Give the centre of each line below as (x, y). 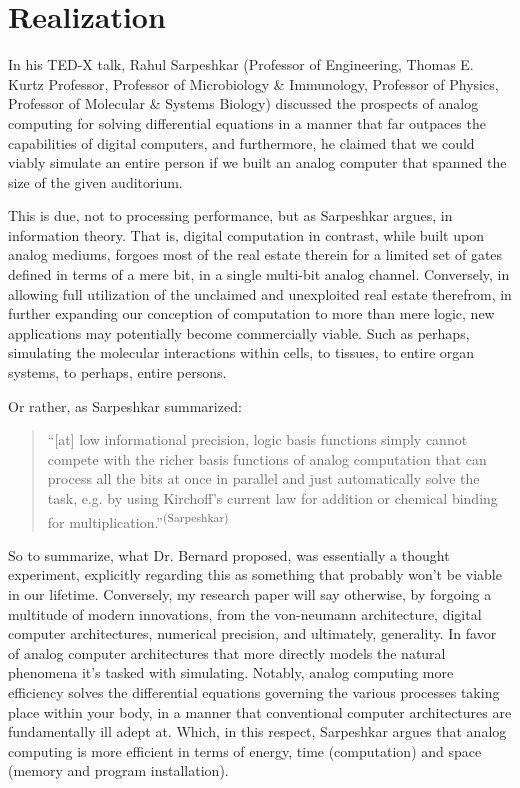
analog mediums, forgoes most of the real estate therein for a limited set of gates (255, 254)
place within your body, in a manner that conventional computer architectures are (260, 711)
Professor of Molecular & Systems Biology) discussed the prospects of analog (243, 103)
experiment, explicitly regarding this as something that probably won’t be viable (255, 574)
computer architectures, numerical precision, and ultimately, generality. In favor (252, 633)
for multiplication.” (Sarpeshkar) (138, 520)
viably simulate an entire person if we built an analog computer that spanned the (257, 162)
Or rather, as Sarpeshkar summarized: (125, 405)
